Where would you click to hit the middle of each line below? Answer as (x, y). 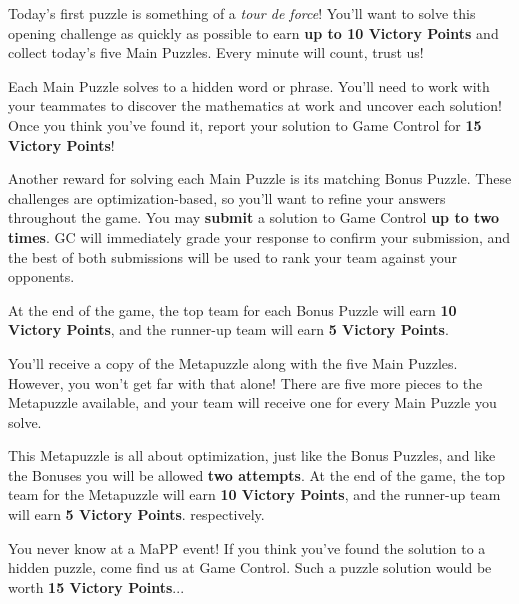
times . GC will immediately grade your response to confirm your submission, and (259, 236)
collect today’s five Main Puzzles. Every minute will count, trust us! (216, 52)
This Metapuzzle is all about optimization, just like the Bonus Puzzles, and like (252, 455)
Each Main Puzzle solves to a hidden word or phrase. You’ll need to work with (249, 85)
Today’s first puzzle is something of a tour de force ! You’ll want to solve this (242, 13)
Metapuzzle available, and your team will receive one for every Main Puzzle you (252, 402)
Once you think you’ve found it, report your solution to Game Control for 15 (245, 124)
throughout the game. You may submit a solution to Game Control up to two (254, 217)
